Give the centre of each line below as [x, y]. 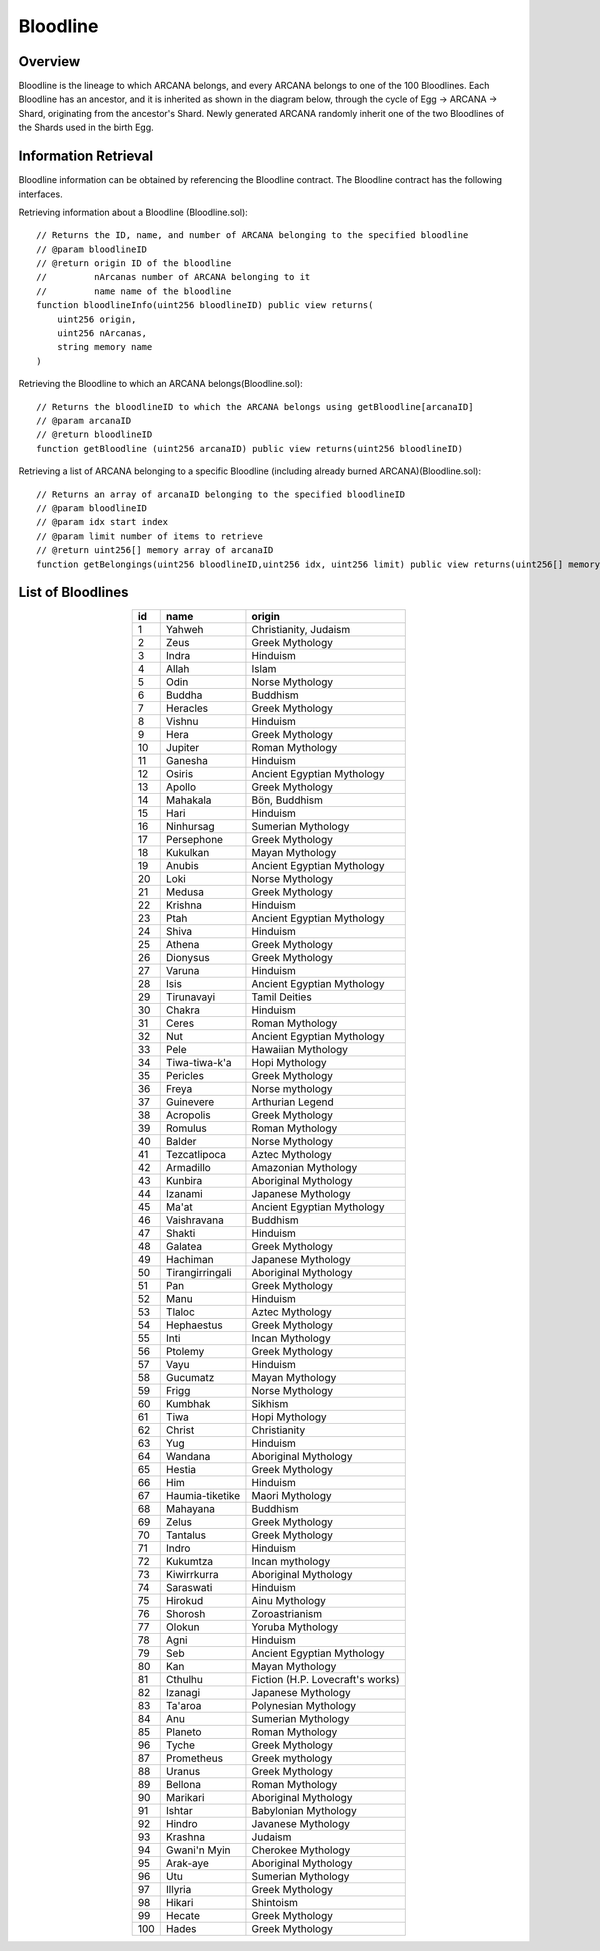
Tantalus [186, 1535]
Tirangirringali [198, 1273]
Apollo [181, 787]
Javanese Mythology [300, 1824]
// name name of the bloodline [134, 291]
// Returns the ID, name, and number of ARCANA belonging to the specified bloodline [252, 235]
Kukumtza [189, 1562]
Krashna [185, 1837]
